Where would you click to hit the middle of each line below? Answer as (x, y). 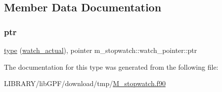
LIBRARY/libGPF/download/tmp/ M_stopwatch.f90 (85, 83)
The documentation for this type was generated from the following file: (111, 67)
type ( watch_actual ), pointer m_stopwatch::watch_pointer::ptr (101, 50)
